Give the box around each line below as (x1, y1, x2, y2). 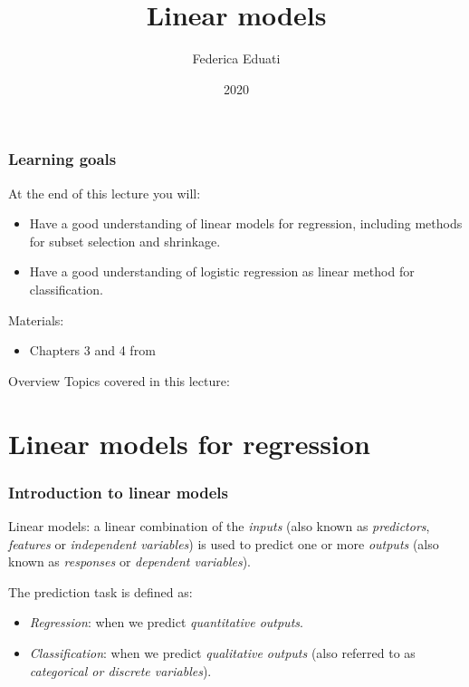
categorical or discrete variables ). (29, 661, 212, 680)
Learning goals (8, 148, 117, 170)
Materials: (8, 310, 64, 329)
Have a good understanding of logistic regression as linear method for (29, 262, 415, 281)
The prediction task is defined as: (8, 582, 193, 601)
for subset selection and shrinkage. (29, 231, 221, 250)
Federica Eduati (192, 49, 281, 68)
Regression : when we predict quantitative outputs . (29, 613, 303, 632)
